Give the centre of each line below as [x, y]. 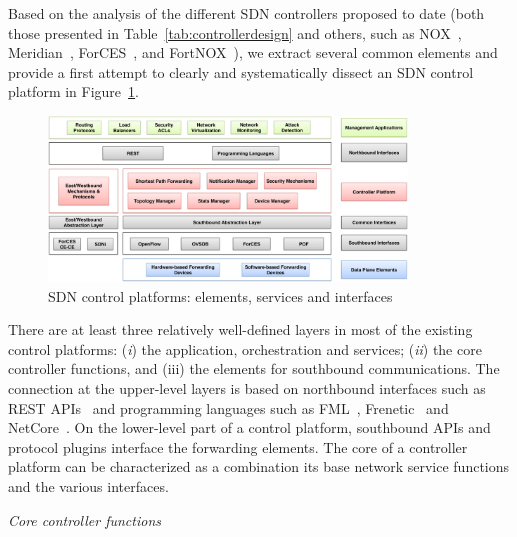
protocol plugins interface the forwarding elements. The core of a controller [238, 446]
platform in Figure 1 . [73, 91]
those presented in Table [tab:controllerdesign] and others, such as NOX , [235, 32]
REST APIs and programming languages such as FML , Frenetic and [228, 407]
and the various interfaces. [88, 486]
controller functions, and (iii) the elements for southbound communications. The [254, 368]
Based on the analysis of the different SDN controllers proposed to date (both [246, 13]
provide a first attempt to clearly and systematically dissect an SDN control [241, 71]
